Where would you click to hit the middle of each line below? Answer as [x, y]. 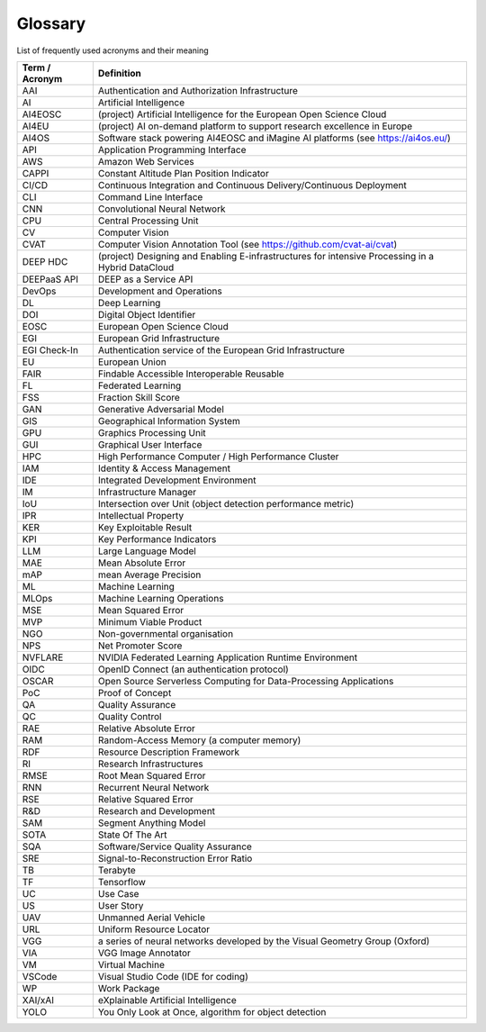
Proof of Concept [135, 693]
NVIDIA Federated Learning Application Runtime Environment [228, 657]
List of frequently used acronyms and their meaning [112, 50]
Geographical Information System [169, 421]
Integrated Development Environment [177, 480]
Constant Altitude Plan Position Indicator [183, 173]
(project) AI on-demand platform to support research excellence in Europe [255, 126]
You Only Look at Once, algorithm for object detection [212, 1011]
